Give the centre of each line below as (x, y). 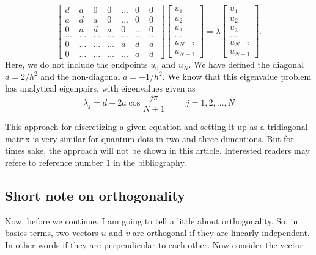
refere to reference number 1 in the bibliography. (96, 162)
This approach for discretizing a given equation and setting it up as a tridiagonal (156, 127)
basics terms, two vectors (52, 233)
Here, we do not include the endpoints (76, 64)
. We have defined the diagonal (246, 64)
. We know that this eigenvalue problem (237, 76)
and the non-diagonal (80, 76)
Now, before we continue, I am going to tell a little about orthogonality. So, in (152, 221)
